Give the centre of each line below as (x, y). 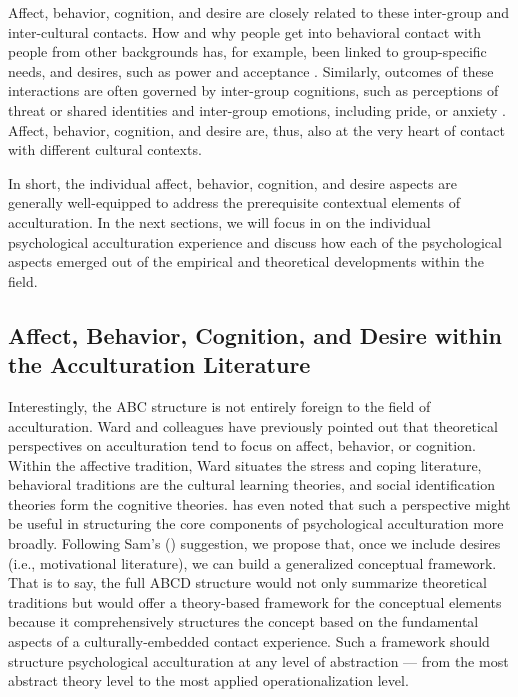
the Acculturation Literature (159, 364)
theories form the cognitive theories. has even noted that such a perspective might (259, 503)
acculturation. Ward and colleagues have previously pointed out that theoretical (253, 425)
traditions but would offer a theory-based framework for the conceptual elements (255, 601)
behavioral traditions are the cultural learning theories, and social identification (252, 484)
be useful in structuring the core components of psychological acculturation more (256, 523)
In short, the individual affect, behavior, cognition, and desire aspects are (232, 182)
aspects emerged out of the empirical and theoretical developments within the (246, 261)
